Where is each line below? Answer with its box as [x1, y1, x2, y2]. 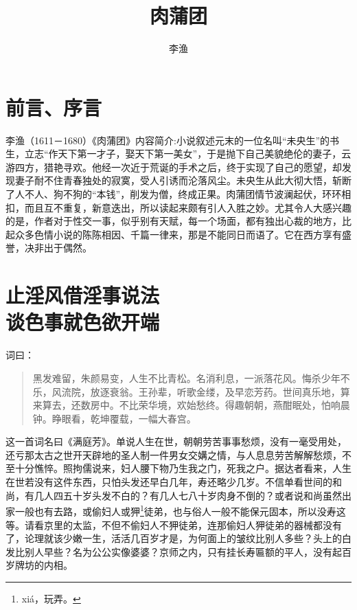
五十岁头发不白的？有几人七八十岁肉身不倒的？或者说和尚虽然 [62, 488, 342, 502]
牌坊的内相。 [14, 558, 73, 572]
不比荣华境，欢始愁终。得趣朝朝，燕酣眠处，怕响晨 [119, 398, 350, 412]
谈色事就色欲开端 [5, 308, 160, 336]
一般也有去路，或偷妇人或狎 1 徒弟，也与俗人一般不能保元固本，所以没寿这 [14, 502, 346, 518]
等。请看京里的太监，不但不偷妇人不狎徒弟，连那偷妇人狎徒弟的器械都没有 [5, 517, 342, 532]
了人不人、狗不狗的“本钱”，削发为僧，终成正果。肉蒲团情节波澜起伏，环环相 [5, 187, 352, 201]
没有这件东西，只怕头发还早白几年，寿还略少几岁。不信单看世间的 [34, 475, 332, 489]
